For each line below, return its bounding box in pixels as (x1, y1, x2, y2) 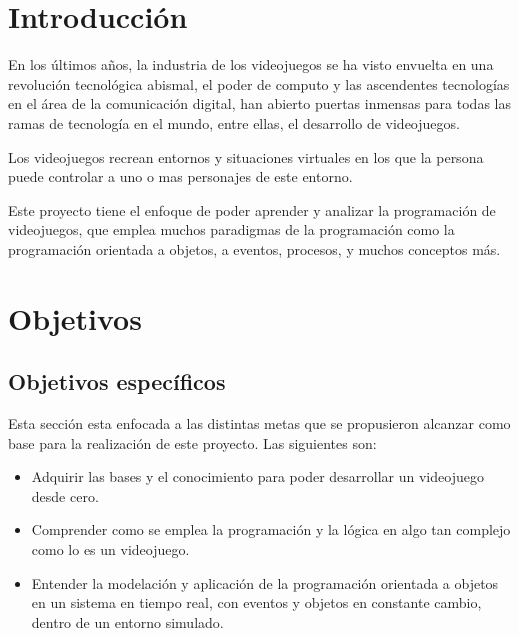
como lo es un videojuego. (31, 539, 190, 560)
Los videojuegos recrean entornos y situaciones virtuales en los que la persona (8, 146, 484, 167)
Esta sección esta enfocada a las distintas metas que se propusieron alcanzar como (8, 413, 511, 434)
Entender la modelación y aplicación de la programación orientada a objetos (31, 572, 499, 593)
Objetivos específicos (8, 366, 226, 397)
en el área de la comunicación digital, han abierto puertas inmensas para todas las (8, 93, 511, 114)
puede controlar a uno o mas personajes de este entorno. (8, 166, 353, 187)
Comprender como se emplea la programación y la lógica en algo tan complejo (31, 519, 511, 540)
